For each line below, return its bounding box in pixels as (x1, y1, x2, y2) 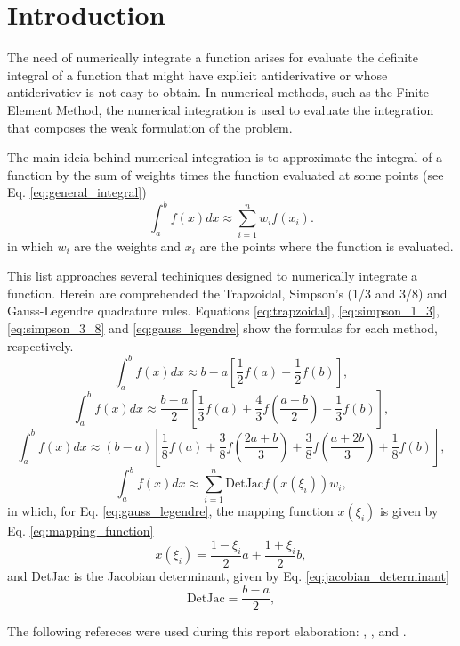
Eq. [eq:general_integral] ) (7, 183, 147, 201)
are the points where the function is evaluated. (199, 236, 454, 255)
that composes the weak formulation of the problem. (7, 118, 293, 136)
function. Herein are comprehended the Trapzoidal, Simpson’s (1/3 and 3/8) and (7, 283, 448, 302)
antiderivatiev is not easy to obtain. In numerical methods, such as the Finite (7, 83, 429, 102)
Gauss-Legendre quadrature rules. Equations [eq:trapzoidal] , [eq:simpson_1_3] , (7, 301, 440, 320)
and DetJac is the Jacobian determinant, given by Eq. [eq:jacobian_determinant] (7, 566, 449, 585)
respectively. (7, 336, 74, 355)
